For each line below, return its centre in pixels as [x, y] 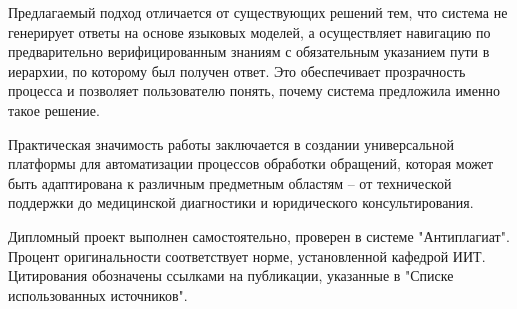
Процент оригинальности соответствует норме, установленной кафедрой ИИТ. [247, 255]
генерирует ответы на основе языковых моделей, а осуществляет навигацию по [249, 31]
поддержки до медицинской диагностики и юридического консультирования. [241, 202]
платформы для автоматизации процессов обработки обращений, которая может [251, 163]
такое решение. [54, 109]
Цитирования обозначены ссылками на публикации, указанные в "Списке [231, 275]
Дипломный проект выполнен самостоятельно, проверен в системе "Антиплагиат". [259, 235]
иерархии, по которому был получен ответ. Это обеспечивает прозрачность [237, 70]
